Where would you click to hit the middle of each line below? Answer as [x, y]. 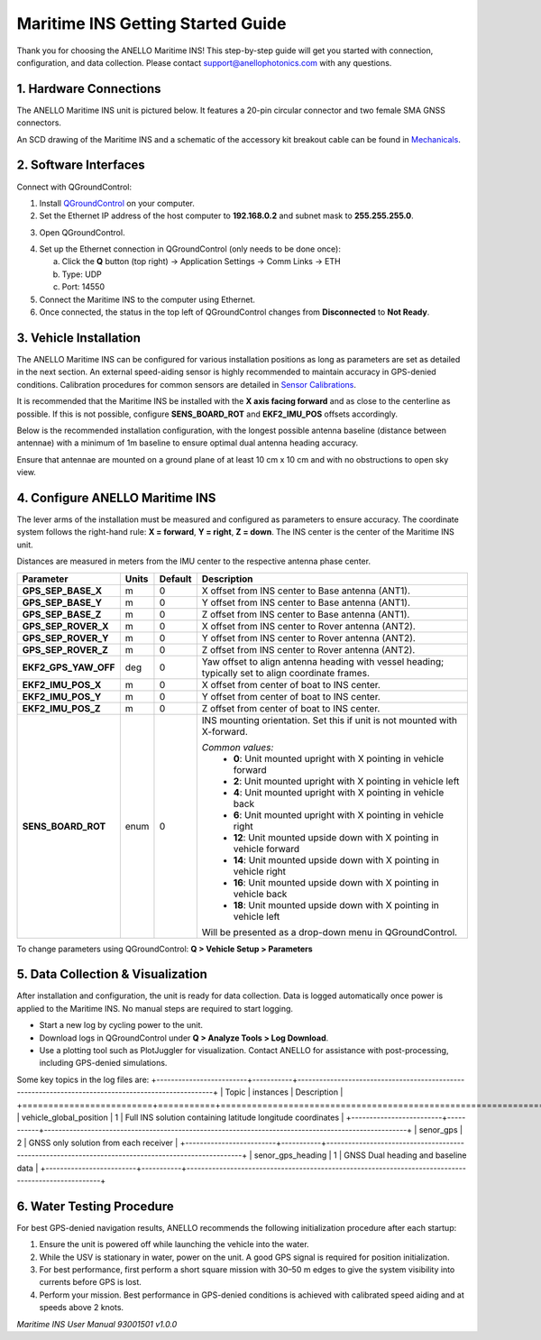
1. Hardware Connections [89, 89]
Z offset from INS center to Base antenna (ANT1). [306, 614]
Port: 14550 [83, 287]
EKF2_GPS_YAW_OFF [69, 667]
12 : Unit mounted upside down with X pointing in [336, 837]
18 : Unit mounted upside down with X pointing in [336, 904]
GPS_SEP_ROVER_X [65, 626]
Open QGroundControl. [82, 232]
